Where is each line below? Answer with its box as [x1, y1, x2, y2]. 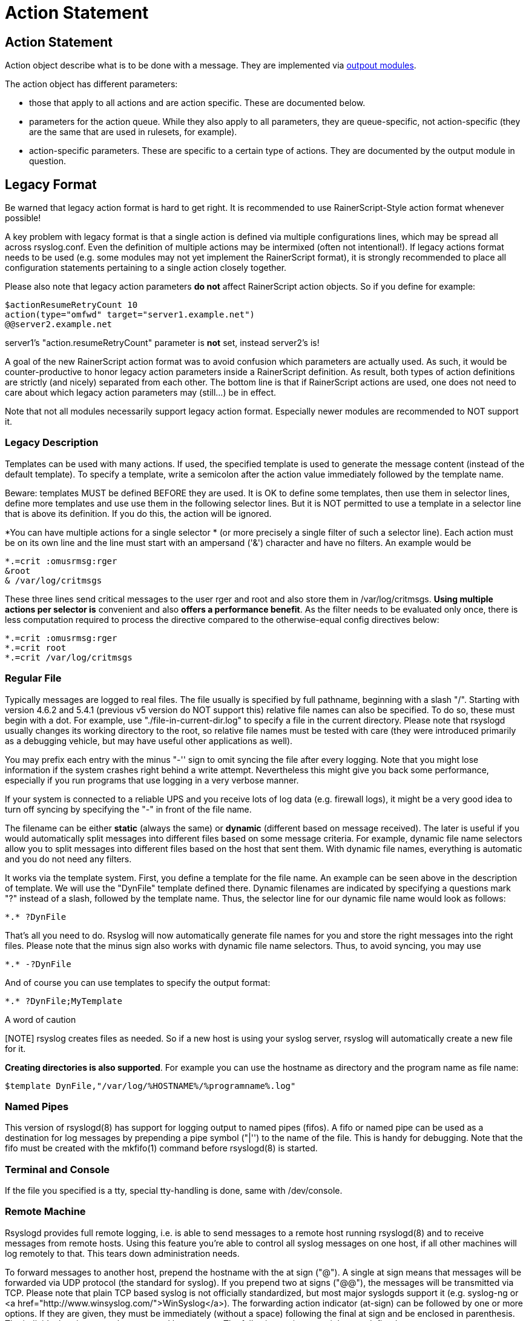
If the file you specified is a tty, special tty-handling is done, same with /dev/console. [5, 1185, 343, 1196]
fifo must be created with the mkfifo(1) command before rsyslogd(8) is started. [5, 1143, 318, 1154]
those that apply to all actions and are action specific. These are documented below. [29, 98, 366, 108]
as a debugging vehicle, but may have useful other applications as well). [5, 735, 293, 746]
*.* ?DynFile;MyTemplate [5, 996, 122, 1006]
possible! [5, 213, 41, 224]
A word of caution [5, 1014, 76, 1025]
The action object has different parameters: [5, 79, 178, 90]
